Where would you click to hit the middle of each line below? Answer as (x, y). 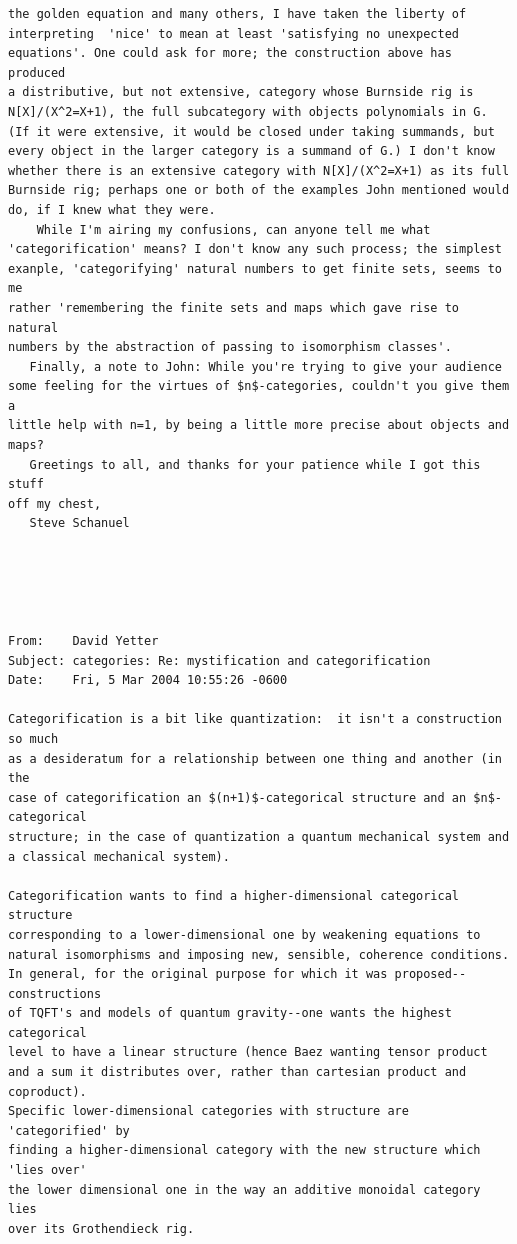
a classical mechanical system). (119, 856)
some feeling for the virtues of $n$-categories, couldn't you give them (259, 386)
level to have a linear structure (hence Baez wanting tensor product (248, 1052)
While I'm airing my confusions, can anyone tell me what (233, 229)
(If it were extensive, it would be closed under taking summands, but (251, 131)
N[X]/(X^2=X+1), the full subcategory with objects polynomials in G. (248, 111)
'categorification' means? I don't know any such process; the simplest (255, 249)
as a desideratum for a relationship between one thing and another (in (255, 758)
